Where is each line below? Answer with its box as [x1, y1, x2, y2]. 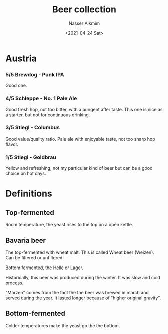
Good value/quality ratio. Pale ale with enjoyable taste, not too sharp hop [5, 136, 155, 142]
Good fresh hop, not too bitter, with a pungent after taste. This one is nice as [5, 106, 163, 112]
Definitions [5, 188, 53, 199]
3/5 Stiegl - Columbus [5, 124, 60, 131]
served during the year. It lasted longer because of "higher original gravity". [5, 295, 161, 301]
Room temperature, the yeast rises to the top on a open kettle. [5, 222, 133, 228]
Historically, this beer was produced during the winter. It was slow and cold [5, 274, 160, 280]
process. [5, 280, 24, 286]
